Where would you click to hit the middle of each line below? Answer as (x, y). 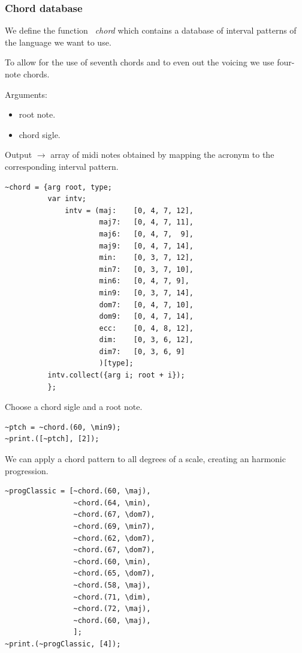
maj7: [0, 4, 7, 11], (146, 222)
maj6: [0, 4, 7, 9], (146, 234)
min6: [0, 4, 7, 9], (144, 281)
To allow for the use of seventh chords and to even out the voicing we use (140, 62)
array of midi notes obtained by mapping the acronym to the (162, 155)
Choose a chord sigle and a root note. (74, 407)
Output (19, 155)
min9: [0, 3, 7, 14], (146, 293)
